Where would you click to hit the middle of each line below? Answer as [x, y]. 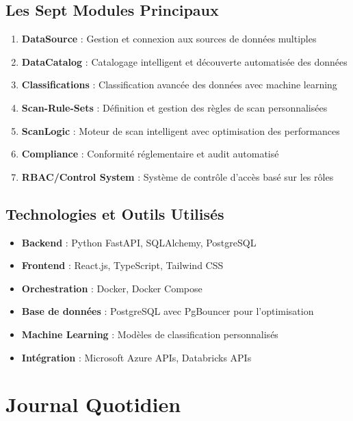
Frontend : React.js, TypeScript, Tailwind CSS [122, 265]
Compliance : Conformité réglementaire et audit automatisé [150, 154]
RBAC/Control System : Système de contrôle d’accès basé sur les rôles [178, 176]
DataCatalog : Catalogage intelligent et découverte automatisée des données [184, 61]
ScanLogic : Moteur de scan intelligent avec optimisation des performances [181, 130]
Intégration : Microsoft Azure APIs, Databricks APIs [136, 357]
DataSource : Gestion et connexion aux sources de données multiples [169, 39]
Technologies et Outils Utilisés [115, 213]
